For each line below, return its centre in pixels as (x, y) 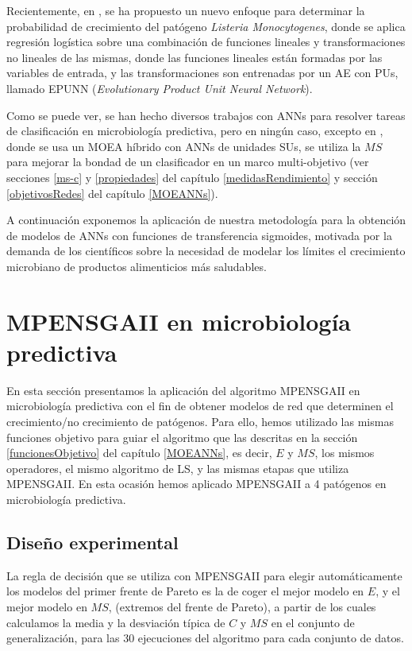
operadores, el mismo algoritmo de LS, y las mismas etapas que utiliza (178, 468)
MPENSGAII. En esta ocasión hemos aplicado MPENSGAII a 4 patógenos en (196, 484)
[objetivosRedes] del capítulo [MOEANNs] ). (112, 193)
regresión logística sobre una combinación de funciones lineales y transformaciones (206, 42)
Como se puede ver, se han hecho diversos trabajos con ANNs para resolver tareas (206, 115)
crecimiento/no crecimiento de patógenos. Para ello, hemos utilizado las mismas (200, 421)
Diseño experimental (92, 542)
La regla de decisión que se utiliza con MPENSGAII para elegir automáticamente (204, 575)
